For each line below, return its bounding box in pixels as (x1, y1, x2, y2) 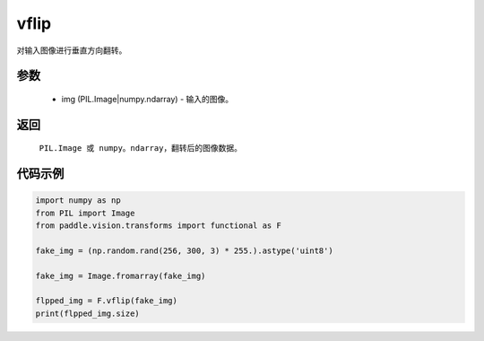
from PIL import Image (35, 207, 135, 218)
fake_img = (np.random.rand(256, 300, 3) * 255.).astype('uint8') (35, 245, 333, 256)
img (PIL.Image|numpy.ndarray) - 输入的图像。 (61, 93, 234, 104)
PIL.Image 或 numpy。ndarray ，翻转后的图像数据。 (39, 143, 242, 153)
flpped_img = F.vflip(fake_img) (35, 296, 178, 306)
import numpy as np (35, 196, 121, 205)
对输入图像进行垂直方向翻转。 (16, 45, 127, 56)
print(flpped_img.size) (35, 308, 141, 319)
